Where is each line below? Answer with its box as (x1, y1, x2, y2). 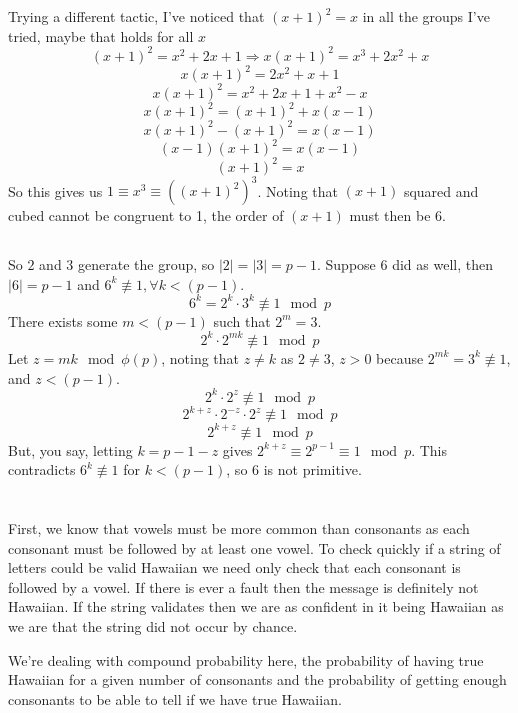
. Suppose (317, 254, 376, 275)
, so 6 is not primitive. (226, 459, 362, 480)
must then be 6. (349, 205, 446, 226)
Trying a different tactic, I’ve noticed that (8, 6, 265, 26)
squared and (403, 180, 479, 201)
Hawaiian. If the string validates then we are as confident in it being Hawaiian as (8, 596, 504, 617)
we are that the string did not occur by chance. (8, 615, 298, 636)
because (376, 347, 424, 368)
